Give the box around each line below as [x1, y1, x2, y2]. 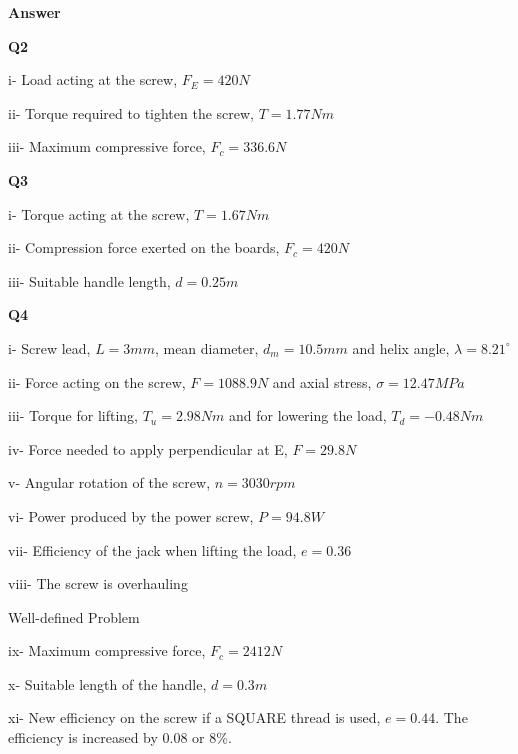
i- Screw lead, [8, 337, 91, 358]
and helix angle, [352, 337, 450, 358]
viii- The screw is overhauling [8, 573, 188, 594]
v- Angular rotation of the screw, [8, 472, 211, 493]
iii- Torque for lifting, [8, 405, 139, 426]
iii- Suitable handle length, [8, 270, 171, 291]
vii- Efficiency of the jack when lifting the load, [8, 539, 297, 560]
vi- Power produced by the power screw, [8, 505, 254, 526]
